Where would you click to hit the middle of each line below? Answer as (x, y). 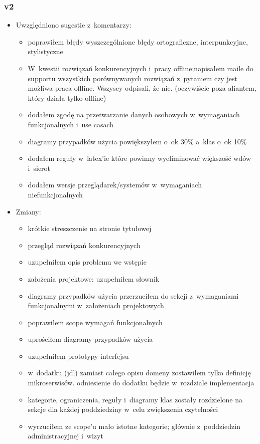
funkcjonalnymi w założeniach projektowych (96, 305)
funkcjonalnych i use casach (71, 124)
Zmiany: (28, 211)
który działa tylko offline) (67, 97)
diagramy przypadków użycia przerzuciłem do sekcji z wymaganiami (133, 295)
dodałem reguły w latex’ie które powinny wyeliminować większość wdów (139, 158)
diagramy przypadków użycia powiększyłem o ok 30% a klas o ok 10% (137, 141)
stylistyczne (45, 51)
